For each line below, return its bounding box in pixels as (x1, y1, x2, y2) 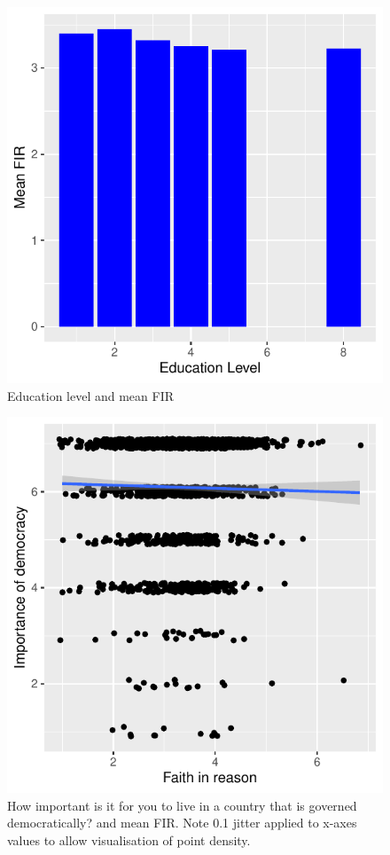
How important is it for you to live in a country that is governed (7, 796, 357, 814)
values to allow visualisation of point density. (7, 830, 251, 849)
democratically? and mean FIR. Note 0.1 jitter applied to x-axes (7, 813, 357, 832)
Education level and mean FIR (7, 386, 175, 404)
